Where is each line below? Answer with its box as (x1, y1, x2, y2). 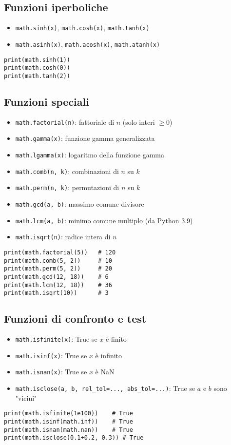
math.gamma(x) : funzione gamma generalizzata (15, 133, 155, 143)
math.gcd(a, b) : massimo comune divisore (15, 198, 144, 209)
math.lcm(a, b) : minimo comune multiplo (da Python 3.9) (15, 215, 193, 225)
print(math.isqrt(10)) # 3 (4, 290, 109, 297)
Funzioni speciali (4, 94, 89, 109)
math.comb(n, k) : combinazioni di (15, 166, 119, 176)
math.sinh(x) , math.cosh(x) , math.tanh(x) (15, 22, 150, 33)
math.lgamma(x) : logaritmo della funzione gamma (15, 150, 165, 159)
